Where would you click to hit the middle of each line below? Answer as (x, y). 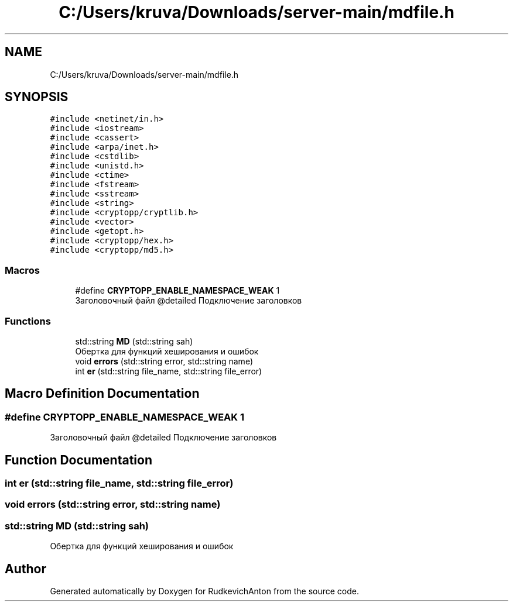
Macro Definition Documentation (102, 394)
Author (25, 569)
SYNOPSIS (37, 97)
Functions (28, 321)
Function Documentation (78, 460)
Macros (22, 270)
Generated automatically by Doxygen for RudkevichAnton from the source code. (205, 591)
